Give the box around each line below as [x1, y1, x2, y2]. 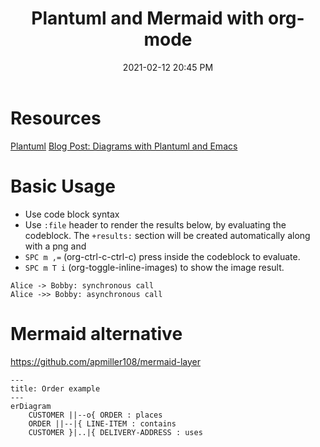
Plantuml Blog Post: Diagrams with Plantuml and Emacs [10, 140, 238, 152]
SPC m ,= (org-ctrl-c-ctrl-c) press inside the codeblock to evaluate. [24, 250, 301, 262]
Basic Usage [10, 175, 116, 197]
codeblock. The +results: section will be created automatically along [24, 229, 311, 241]
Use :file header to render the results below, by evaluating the [24, 218, 287, 231]
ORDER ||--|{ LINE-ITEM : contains [28, 418, 177, 429]
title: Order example [10, 383, 101, 394]
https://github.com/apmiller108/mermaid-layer [10, 355, 201, 367]
